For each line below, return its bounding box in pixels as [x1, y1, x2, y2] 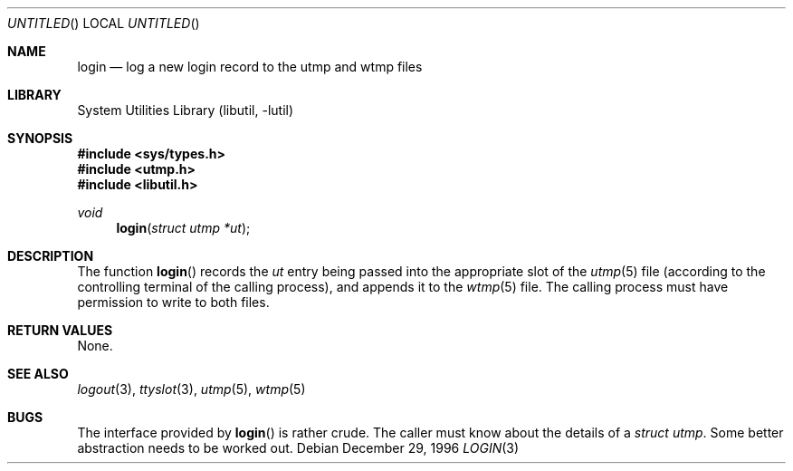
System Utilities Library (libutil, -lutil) [77, 102, 294, 118]
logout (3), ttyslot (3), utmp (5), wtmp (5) [77, 381, 306, 397]
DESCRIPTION [7, 248, 94, 264]
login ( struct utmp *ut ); [116, 220, 251, 235]
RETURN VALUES [7, 322, 113, 338]
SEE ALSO [7, 366, 69, 381]
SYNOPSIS [7, 130, 73, 146]
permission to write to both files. [77, 294, 270, 310]
